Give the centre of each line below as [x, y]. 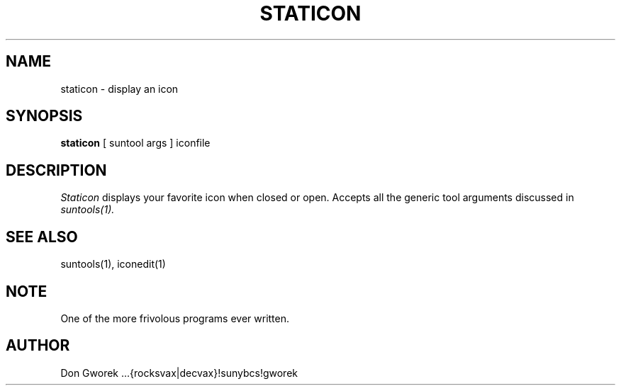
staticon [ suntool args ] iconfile [135, 143]
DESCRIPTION [56, 170]
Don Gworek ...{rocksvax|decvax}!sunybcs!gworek [179, 373]
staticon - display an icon [119, 89]
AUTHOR [38, 346]
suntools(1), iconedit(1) [113, 264]
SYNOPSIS [44, 116]
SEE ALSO [42, 237]
